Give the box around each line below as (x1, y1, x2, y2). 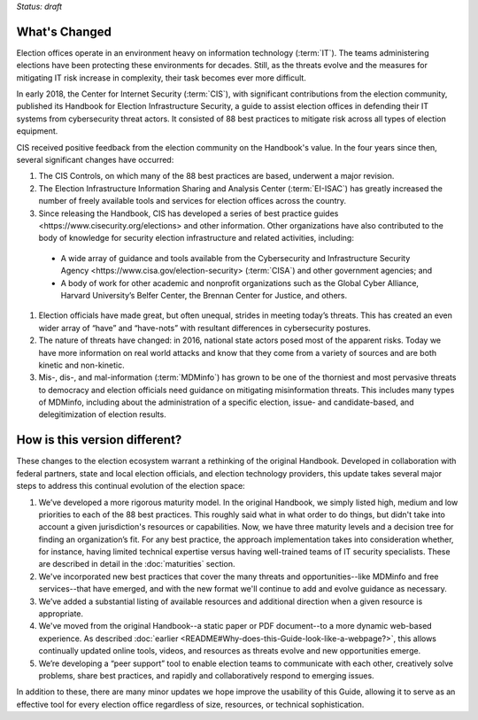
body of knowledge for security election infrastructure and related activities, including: (38, 233, 354, 244)
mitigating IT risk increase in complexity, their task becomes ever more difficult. (16, 72, 307, 83)
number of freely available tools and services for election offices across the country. (38, 196, 347, 206)
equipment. (16, 126, 58, 136)
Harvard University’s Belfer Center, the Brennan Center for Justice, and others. (60, 290, 348, 300)
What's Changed (16, 24, 112, 39)
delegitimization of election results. (38, 409, 167, 420)
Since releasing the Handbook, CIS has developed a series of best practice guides (38, 208, 339, 219)
